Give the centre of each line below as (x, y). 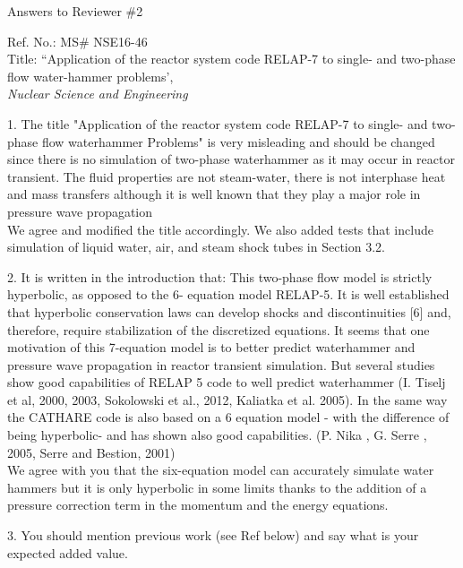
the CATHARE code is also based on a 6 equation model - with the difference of (228, 417)
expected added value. (68, 552)
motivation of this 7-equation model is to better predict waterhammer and (211, 347)
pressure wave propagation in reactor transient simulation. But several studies (221, 364)
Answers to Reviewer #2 (75, 11)
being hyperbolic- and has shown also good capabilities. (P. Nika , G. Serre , (217, 435)
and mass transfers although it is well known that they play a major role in (214, 194)
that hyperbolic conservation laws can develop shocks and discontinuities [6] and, (229, 311)
